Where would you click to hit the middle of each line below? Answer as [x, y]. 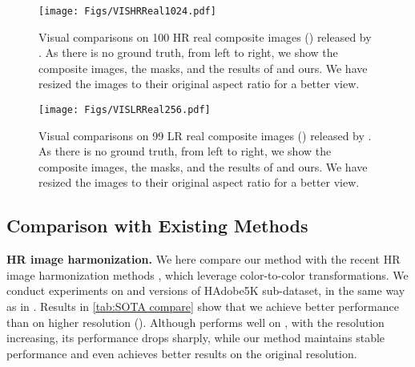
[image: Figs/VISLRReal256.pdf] [125, 110]
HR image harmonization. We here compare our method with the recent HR [203, 259]
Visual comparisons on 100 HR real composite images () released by [205, 36]
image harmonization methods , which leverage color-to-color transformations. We [207, 274]
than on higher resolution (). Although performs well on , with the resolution [195, 322]
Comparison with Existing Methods [157, 226]
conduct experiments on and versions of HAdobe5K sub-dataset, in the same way [206, 290]
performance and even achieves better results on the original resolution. [182, 353]
